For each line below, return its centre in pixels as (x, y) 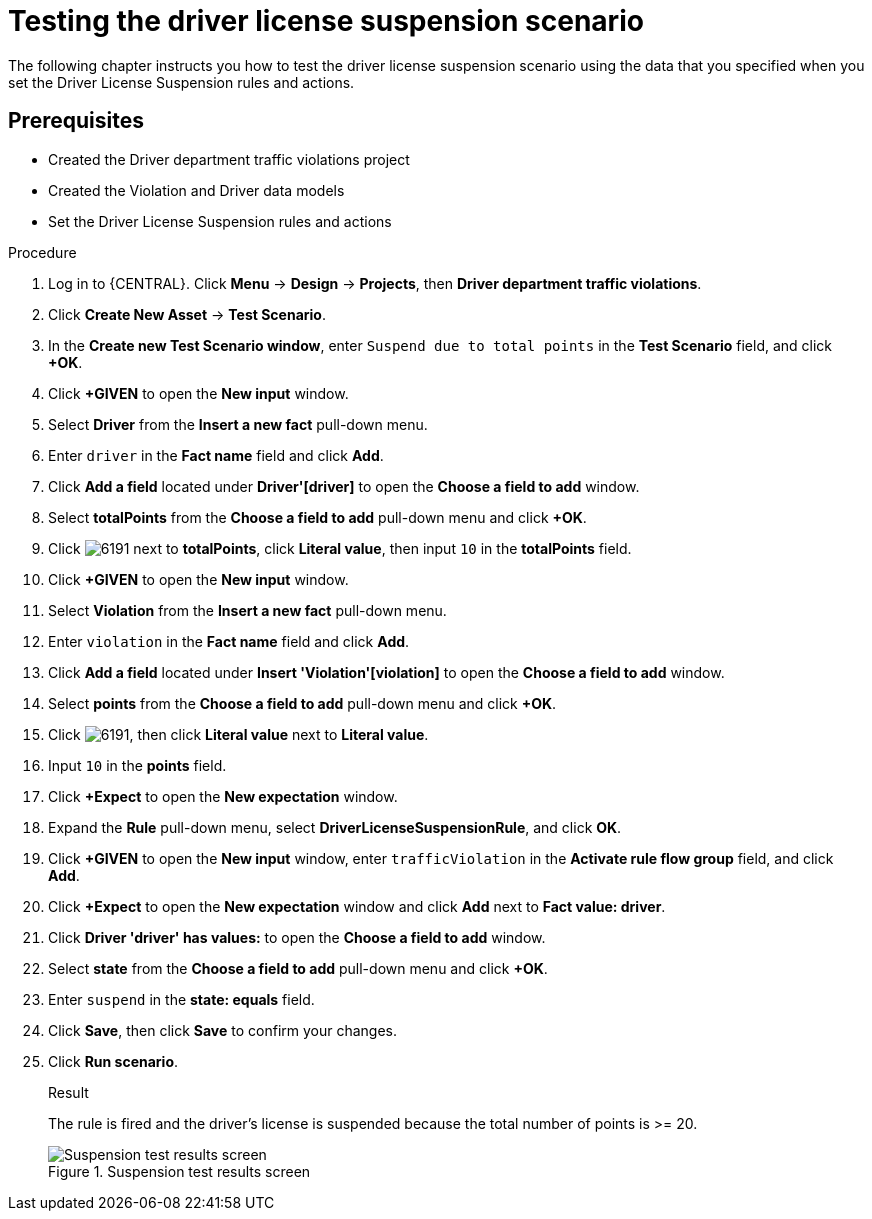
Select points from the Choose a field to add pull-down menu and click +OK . (302, 703)
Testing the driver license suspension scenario (326, 21)
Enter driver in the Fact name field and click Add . (216, 455)
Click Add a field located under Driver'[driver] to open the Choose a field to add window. (344, 486)
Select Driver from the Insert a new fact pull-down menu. (238, 424)
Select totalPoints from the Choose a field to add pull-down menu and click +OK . (317, 517)
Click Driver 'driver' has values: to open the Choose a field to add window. (297, 937)
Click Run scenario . (113, 1061)
